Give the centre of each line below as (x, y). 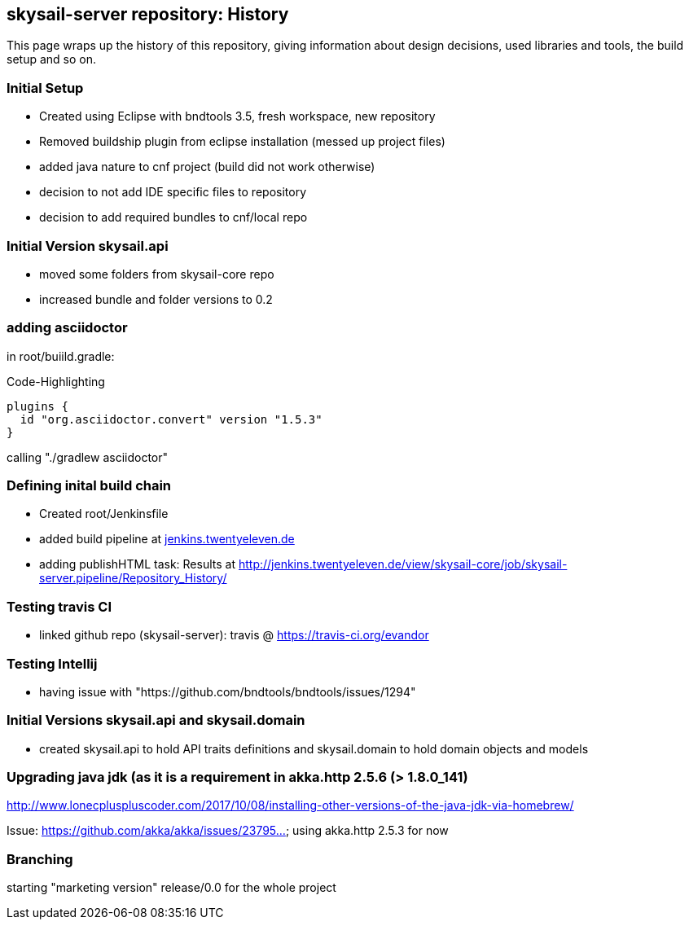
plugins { (37, 406)
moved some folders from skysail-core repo (157, 274)
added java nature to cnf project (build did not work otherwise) (207, 167)
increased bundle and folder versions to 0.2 (156, 299)
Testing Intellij (52, 663)
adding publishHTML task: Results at (138, 564)
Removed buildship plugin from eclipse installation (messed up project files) (242, 142)
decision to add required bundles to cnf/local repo (173, 217)
